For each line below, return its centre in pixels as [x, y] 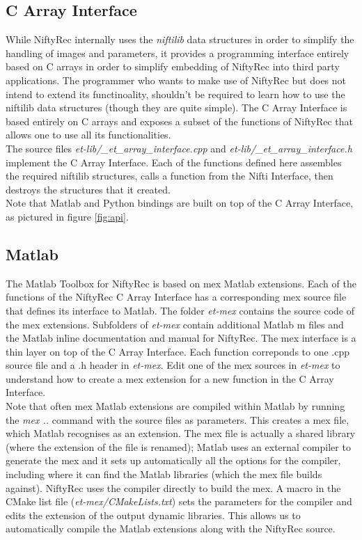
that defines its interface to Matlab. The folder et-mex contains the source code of [180, 310]
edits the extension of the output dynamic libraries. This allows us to [153, 515]
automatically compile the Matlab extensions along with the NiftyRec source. [171, 529]
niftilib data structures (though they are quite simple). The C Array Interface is [176, 108]
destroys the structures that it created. [88, 189]
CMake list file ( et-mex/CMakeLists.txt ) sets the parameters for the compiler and [179, 501]
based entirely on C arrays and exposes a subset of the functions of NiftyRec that [179, 121]
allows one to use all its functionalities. [88, 135]
